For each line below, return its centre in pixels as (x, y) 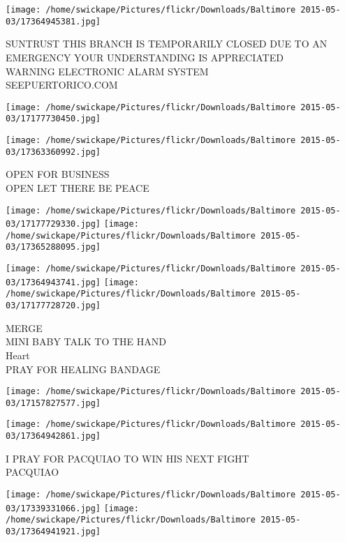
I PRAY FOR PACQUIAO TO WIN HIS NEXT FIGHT (127, 458)
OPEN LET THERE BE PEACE (78, 187)
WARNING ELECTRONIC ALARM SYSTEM (107, 71)
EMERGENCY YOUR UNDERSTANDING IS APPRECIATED (145, 57)
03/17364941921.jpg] (53, 531)
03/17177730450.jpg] (53, 119)
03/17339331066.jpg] (53, 508)
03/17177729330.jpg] (53, 224)
